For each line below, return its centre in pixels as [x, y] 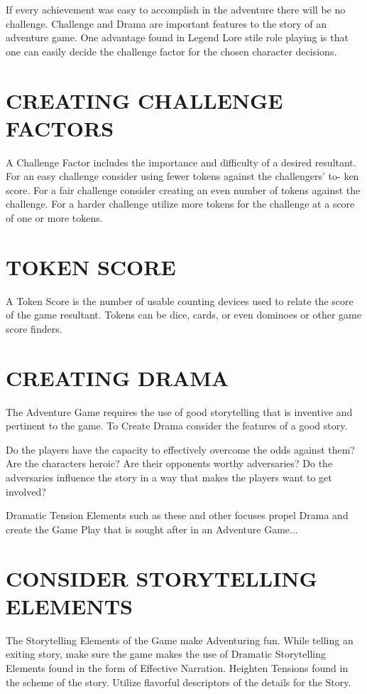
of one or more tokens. [54, 218]
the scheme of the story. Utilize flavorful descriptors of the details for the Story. [179, 682]
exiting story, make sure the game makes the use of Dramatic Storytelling [166, 654]
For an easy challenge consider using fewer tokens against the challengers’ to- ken [182, 176]
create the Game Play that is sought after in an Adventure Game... [152, 529]
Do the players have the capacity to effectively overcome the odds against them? [180, 449]
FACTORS [60, 128]
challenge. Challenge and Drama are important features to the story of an [166, 23]
